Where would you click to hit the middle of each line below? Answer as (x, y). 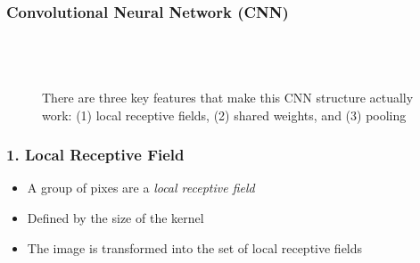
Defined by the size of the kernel (115, 218)
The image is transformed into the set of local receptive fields (195, 247)
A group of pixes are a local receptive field (141, 188)
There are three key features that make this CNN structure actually (228, 97)
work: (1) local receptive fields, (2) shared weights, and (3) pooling (224, 115)
